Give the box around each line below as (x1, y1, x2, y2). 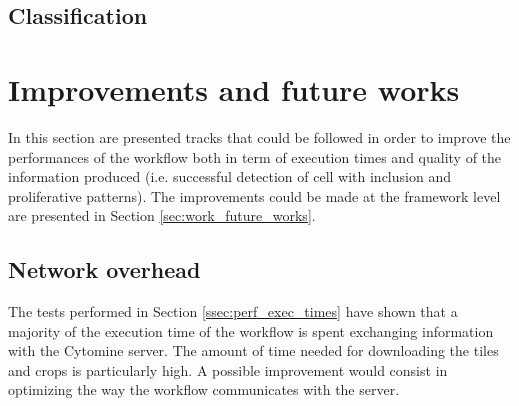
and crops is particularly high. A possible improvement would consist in (8, 359, 448, 380)
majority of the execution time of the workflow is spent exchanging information (8, 320, 494, 341)
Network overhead (8, 254, 201, 285)
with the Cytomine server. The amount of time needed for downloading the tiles (8, 340, 499, 361)
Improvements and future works (8, 68, 460, 109)
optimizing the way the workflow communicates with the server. (8, 379, 400, 400)
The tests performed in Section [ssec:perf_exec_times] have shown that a (8, 301, 458, 322)
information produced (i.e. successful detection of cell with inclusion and (8, 166, 451, 187)
